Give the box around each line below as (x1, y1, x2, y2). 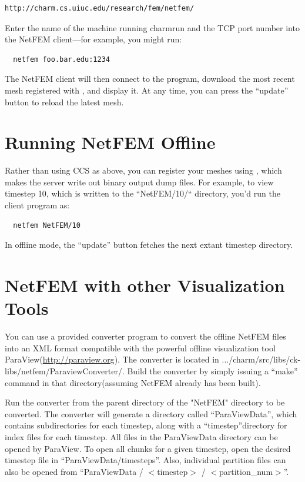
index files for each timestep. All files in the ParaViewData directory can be (5, 430, 278, 443)
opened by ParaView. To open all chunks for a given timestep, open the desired (5, 442, 291, 454)
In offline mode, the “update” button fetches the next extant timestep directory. (5, 238, 293, 251)
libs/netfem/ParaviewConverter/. (5, 364, 125, 377)
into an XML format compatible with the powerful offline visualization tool (5, 341, 276, 354)
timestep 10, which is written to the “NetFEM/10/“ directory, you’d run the (5, 187, 280, 200)
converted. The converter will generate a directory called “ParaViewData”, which (5, 407, 297, 420)
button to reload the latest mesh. (5, 95, 124, 108)
